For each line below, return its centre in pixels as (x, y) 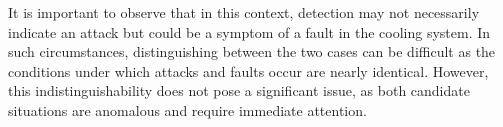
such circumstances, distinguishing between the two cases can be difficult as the (252, 51)
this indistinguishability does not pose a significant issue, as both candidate (239, 90)
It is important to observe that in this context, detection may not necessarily (244, 12)
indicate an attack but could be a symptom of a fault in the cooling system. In (249, 31)
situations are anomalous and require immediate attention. (187, 109)
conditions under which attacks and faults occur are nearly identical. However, (248, 70)
